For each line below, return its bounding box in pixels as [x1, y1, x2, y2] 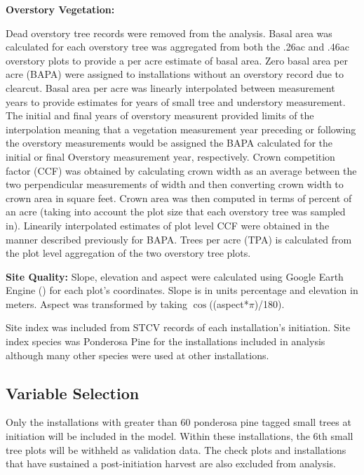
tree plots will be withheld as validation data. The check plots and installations [6, 442, 346, 457]
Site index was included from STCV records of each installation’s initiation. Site [6, 320, 351, 335]
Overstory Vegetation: [6, 2, 115, 16]
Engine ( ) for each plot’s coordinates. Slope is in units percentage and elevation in [6, 283, 358, 297]
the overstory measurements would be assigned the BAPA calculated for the [6, 135, 333, 150]
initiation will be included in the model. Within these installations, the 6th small [6, 429, 353, 443]
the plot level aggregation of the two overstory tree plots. [6, 246, 251, 260]
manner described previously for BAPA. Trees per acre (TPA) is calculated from [6, 232, 352, 246]
